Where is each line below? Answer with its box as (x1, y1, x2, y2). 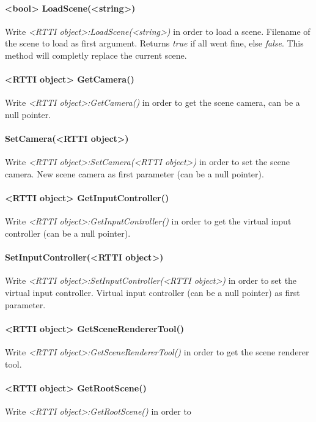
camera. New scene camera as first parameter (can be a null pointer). (5, 167, 264, 180)
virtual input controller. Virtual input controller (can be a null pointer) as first (5, 286, 300, 298)
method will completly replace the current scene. (5, 48, 187, 61)
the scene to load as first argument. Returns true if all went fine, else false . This (5, 37, 304, 50)
